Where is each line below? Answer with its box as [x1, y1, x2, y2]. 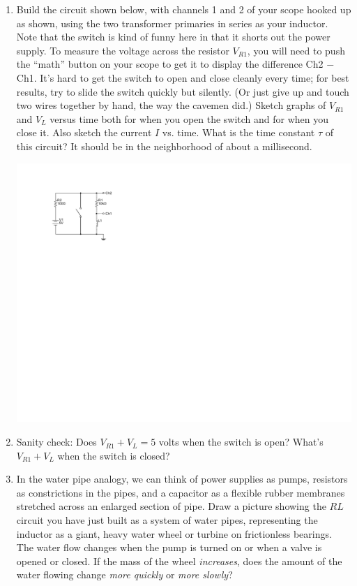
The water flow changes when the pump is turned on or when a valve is [16, 540, 322, 555]
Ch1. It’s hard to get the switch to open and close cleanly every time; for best [16, 70, 349, 85]
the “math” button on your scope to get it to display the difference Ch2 [16, 57, 324, 71]
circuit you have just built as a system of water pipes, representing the [16, 513, 318, 527]
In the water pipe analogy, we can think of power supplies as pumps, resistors [16, 471, 348, 486]
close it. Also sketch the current [16, 125, 152, 140]
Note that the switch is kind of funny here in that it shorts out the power [16, 29, 331, 44]
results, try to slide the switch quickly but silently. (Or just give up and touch [16, 84, 349, 98]
